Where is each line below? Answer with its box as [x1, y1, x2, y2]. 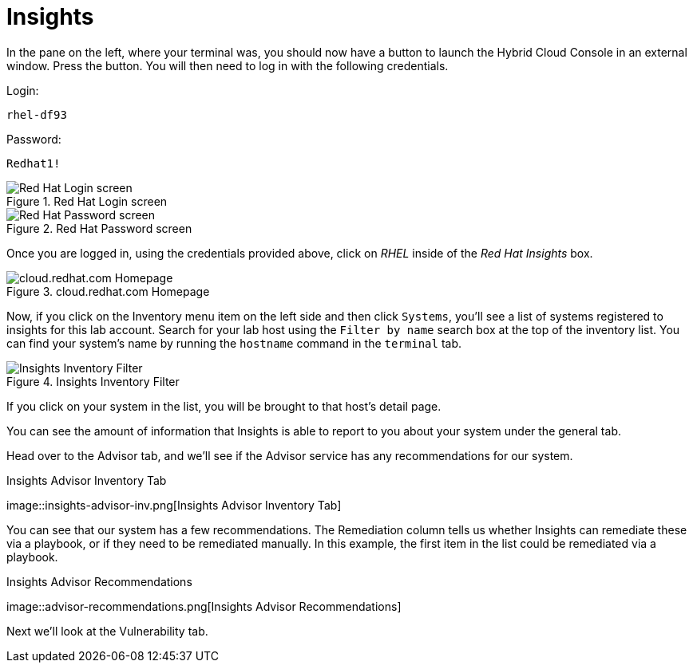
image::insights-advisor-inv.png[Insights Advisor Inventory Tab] [6, 498, 342, 512]
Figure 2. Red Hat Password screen [6, 221, 192, 235]
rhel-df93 [6, 108, 67, 121]
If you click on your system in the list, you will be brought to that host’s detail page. [6, 399, 442, 413]
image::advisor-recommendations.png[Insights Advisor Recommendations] [6, 599, 402, 613]
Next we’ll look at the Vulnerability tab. [6, 624, 208, 638]
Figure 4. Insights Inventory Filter [6, 374, 180, 388]
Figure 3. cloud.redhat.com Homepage [6, 284, 210, 298]
